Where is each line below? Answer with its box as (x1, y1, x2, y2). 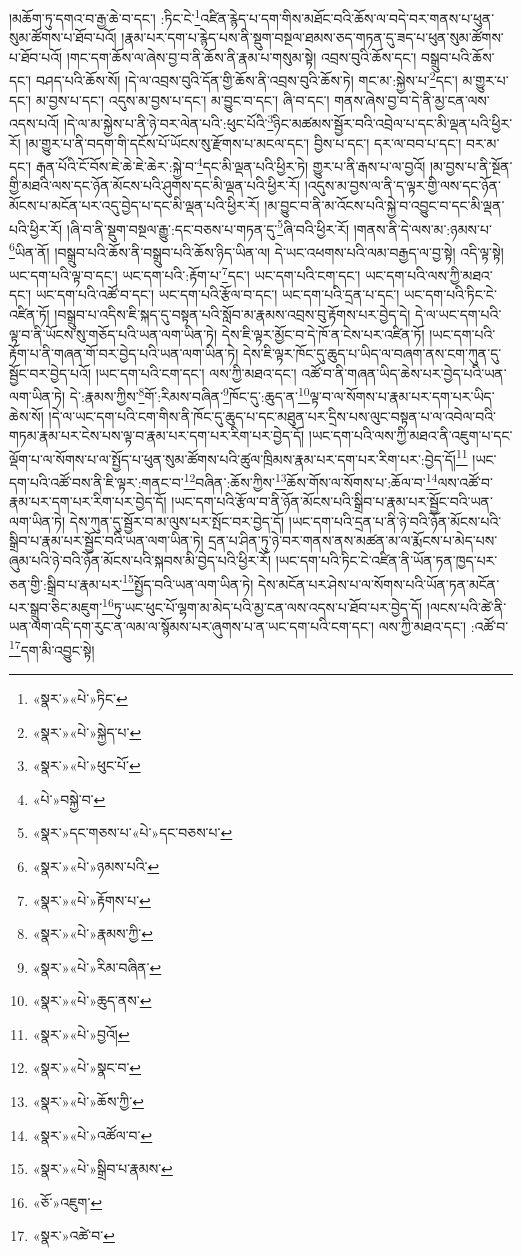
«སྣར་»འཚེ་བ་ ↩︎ (32, 1225, 115, 1246)
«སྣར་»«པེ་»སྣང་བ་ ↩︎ (32, 1057, 142, 1078)
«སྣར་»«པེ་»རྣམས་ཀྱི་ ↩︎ (32, 923, 154, 944)
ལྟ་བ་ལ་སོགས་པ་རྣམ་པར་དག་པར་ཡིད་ (309, 385, 495, 406)
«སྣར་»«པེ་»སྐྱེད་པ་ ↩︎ (32, 721, 142, 742)
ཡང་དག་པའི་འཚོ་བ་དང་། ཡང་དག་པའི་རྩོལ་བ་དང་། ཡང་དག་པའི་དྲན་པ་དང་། (35, 284, 400, 305)
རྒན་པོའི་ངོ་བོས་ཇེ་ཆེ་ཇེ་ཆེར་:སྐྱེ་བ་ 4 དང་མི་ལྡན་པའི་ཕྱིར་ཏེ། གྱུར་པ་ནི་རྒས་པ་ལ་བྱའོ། (35, 153, 426, 176)
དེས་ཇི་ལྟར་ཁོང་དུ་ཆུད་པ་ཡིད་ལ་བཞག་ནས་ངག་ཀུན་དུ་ (242, 343, 502, 364)
